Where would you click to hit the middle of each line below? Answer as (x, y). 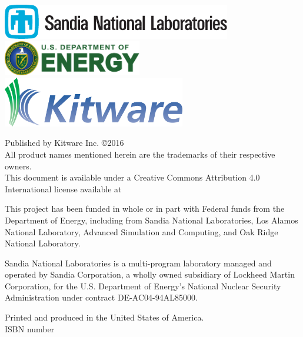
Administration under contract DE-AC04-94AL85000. (101, 297)
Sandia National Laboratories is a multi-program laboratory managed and (138, 263)
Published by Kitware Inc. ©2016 (64, 143)
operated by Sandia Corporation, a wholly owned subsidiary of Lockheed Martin (150, 274)
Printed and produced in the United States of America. (104, 317)
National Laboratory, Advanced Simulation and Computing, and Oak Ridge (141, 231)
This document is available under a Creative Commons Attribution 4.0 (132, 177)
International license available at (63, 188)
